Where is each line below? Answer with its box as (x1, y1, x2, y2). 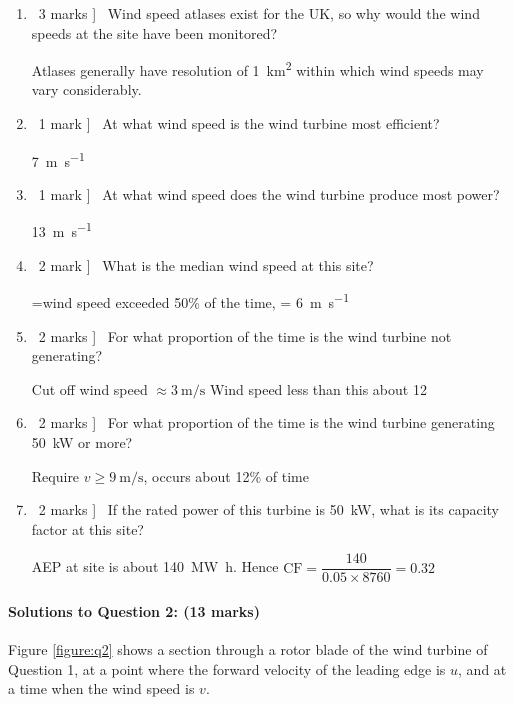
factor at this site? (31, 518, 144, 539)
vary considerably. (31, 79, 142, 100)
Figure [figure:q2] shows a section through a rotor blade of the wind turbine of (8, 639, 488, 660)
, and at (458, 658, 507, 679)
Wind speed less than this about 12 (209, 378, 427, 399)
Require (31, 465, 80, 486)
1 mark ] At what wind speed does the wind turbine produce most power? (38, 183, 500, 204)
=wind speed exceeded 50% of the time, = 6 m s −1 (31, 289, 349, 312)
